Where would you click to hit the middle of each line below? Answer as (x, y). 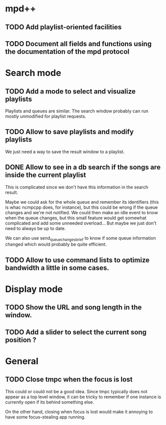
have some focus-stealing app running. (45, 417)
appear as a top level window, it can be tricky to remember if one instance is (83, 397)
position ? (21, 340)
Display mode (34, 289)
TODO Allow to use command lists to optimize (78, 260)
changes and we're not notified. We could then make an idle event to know (82, 212)
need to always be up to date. (36, 228)
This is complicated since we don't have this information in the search (77, 187)
